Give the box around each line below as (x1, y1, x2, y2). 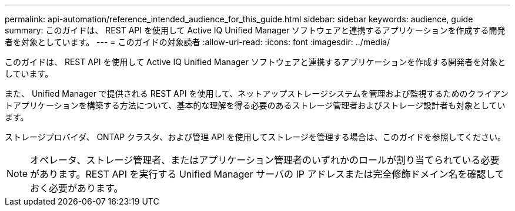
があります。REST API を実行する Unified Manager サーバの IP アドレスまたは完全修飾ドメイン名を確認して (30, 168, 505, 180)
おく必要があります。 (30, 182, 123, 194)
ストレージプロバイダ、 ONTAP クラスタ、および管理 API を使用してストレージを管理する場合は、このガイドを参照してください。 (5, 132, 506, 142)
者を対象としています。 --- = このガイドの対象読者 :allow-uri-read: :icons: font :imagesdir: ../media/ (5, 37, 390, 47)
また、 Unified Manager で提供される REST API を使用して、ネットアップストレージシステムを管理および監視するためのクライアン (5, 89, 509, 98)
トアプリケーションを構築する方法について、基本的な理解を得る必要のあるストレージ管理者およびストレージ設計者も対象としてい (5, 100, 506, 110)
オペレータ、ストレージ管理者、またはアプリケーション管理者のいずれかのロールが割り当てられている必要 (30, 154, 500, 166)
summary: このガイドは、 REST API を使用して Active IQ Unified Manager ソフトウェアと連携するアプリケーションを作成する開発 (5, 25, 506, 35)
